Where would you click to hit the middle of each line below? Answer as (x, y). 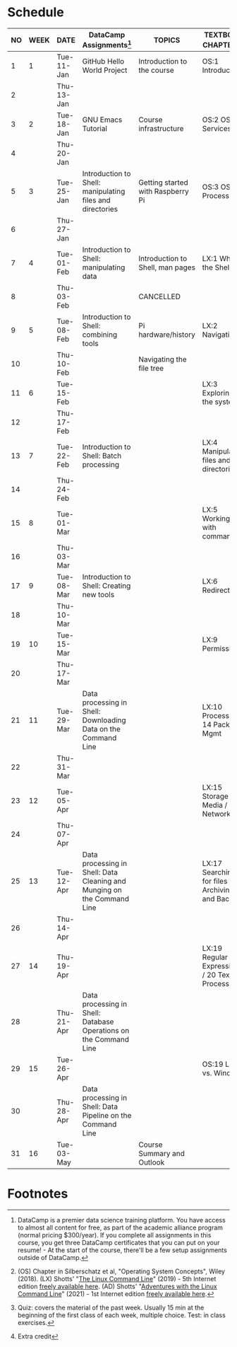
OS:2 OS (217, 120)
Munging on (102, 890)
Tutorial (95, 129)
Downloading (104, 720)
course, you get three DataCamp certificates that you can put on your (119, 1243)
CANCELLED (160, 296)
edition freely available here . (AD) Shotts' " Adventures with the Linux (117, 1287)
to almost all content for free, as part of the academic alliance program (120, 1227)
